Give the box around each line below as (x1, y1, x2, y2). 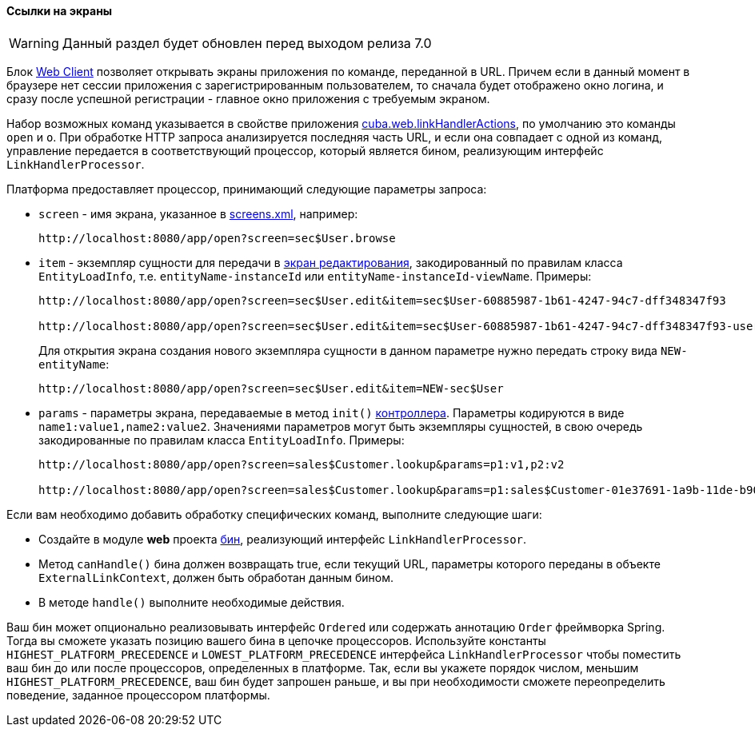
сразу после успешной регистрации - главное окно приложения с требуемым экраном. (6, 91, 490, 106)
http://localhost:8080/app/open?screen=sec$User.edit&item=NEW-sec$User (38, 381, 504, 395)
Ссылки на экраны (6, 4, 113, 18)
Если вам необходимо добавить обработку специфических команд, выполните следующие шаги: (6, 507, 542, 521)
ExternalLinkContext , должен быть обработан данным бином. (38, 570, 393, 584)
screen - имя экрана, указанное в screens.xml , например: (38, 206, 358, 221)
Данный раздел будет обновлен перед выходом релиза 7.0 (62, 34, 432, 51)
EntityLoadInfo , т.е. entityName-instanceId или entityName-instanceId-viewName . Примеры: (38, 269, 592, 283)
